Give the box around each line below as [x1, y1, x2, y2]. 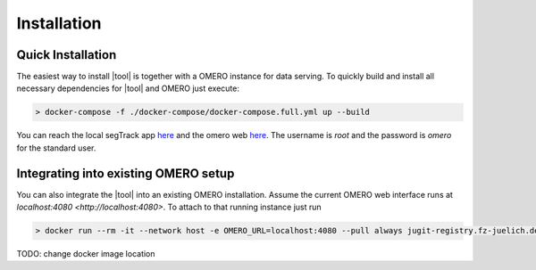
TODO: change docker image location [16, 249, 155, 259]
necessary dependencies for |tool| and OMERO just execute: [16, 83, 240, 94]
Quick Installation [16, 47, 117, 62]
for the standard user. [16, 143, 96, 153]
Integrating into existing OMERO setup [16, 166, 235, 181]
